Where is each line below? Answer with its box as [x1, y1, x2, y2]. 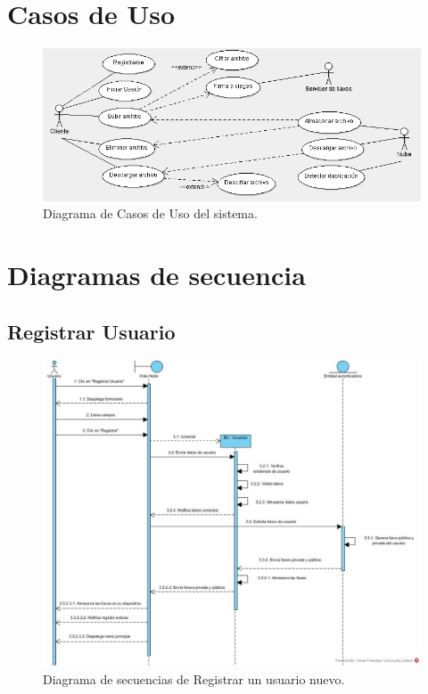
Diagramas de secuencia [7, 256, 306, 292]
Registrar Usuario [7, 317, 176, 345]
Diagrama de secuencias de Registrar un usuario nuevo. [43, 669, 345, 688]
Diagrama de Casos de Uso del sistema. [43, 204, 258, 223]
